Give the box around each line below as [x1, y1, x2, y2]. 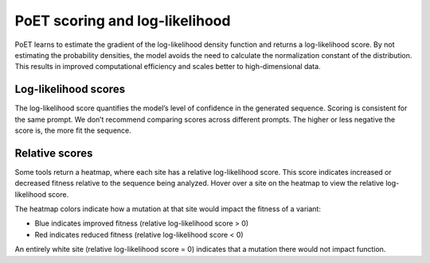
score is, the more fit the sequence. [14, 126, 131, 135]
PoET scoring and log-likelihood [14, 12, 231, 29]
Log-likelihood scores [14, 83, 126, 96]
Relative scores [14, 146, 93, 160]
